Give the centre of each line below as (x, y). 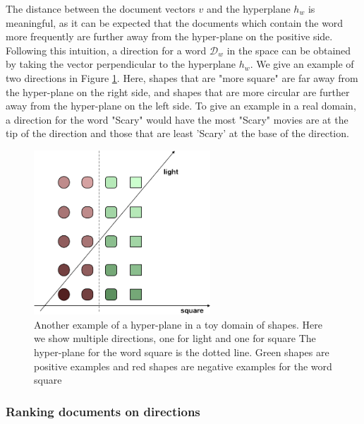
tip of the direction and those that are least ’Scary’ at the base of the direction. (177, 133)
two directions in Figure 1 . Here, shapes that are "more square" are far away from (182, 77)
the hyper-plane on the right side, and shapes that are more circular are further (178, 92)
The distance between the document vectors (101, 8)
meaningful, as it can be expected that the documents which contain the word (175, 22)
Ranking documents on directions (103, 411)
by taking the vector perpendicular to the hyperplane (121, 64)
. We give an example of (302, 64)
